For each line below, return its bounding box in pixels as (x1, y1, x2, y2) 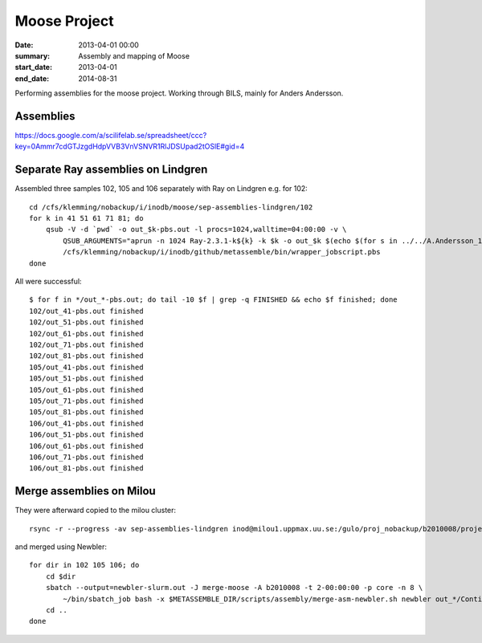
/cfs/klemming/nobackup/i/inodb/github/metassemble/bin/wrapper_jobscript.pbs (63, 247, 381, 257)
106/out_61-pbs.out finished (29, 442, 144, 450)
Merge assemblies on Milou (14, 484, 156, 498)
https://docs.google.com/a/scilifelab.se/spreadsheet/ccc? (14, 131, 207, 140)
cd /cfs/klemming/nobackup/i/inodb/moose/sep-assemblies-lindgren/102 (29, 202, 313, 212)
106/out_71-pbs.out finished (29, 452, 144, 462)
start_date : (14, 63, 52, 72)
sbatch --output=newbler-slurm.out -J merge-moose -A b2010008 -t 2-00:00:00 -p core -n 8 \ (45, 583, 423, 592)
